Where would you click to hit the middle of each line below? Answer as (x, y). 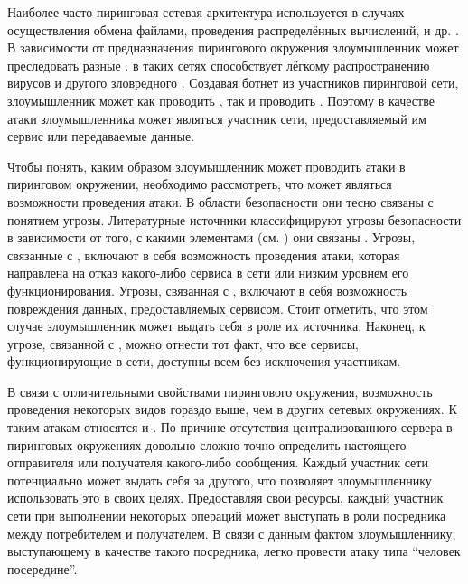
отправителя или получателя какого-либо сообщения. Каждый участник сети (218, 462)
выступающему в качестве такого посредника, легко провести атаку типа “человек (234, 551)
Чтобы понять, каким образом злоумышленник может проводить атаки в (206, 166)
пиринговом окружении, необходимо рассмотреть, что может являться (200, 184)
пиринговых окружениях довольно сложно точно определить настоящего (207, 444)
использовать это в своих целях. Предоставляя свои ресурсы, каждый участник (225, 498)
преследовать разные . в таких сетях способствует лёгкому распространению (219, 65)
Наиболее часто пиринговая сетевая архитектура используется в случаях (206, 12)
